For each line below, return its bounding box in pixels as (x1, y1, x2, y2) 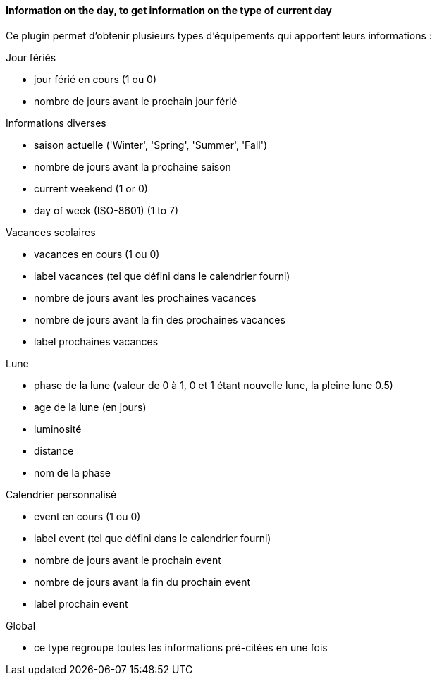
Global (6, 619, 36, 632)
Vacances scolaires (6, 226, 96, 238)
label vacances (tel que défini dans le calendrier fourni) (34, 269, 290, 282)
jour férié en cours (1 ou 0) (34, 73, 157, 85)
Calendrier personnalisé (6, 488, 117, 501)
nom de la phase (34, 466, 111, 479)
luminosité (34, 422, 82, 435)
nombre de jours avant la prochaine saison (34, 160, 231, 173)
